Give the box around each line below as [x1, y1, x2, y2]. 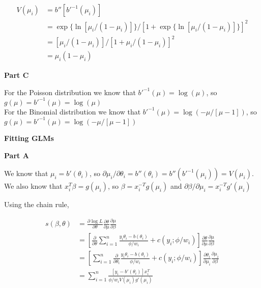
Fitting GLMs [4, 132, 54, 143]
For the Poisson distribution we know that [4, 87, 136, 97]
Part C [4, 70, 29, 80]
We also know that [4, 181, 63, 191]
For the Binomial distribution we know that [4, 106, 141, 117]
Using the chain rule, [4, 199, 69, 210]
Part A [4, 150, 29, 160]
